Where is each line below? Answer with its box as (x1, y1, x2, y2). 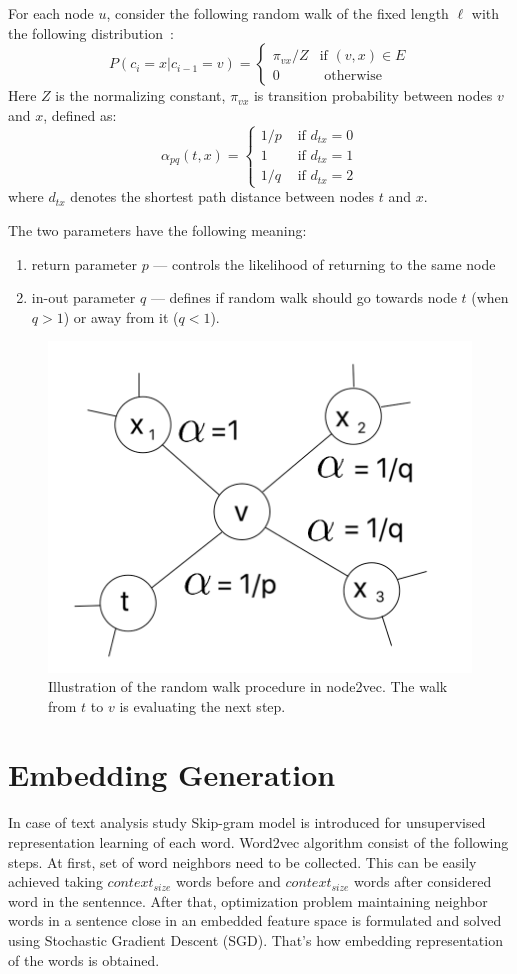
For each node (8, 3, 94, 23)
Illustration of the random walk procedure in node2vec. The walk (48, 676, 448, 697)
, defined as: (43, 104, 117, 125)
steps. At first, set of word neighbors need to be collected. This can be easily (8, 851, 477, 872)
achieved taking (8, 871, 103, 892)
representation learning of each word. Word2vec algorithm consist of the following (8, 832, 509, 852)
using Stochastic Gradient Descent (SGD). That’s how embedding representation (8, 929, 503, 950)
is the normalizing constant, (55, 85, 226, 106)
